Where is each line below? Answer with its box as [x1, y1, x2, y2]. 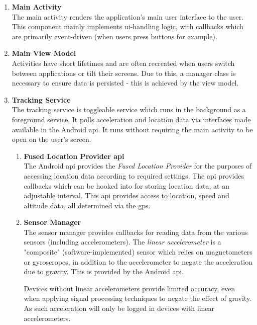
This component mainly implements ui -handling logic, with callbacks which [12, 21, 243, 32]
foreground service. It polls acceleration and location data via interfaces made [12, 114, 251, 124]
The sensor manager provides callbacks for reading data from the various [24, 226, 248, 237]
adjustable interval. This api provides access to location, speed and [24, 190, 229, 201]
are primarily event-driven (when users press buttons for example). [12, 31, 217, 41]
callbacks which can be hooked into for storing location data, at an [24, 180, 229, 191]
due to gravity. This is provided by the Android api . [24, 266, 184, 277]
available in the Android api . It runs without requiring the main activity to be [12, 124, 253, 134]
